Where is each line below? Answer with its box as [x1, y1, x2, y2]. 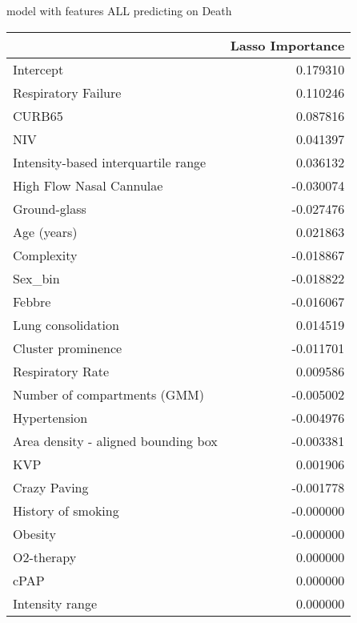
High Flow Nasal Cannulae [13, 175, 163, 195]
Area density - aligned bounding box [13, 431, 218, 450]
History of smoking [13, 500, 119, 520]
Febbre [13, 291, 51, 311]
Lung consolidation [13, 315, 119, 334]
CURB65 [13, 106, 63, 125]
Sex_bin [13, 268, 60, 287]
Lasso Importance [230, 35, 345, 54]
